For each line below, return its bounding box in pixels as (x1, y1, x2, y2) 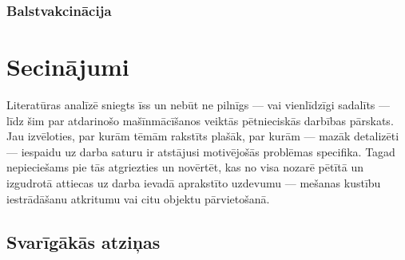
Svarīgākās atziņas (6, 229, 161, 254)
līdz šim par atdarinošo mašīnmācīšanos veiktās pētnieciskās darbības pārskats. (6, 112, 394, 128)
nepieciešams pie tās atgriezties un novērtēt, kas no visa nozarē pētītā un (6, 159, 363, 175)
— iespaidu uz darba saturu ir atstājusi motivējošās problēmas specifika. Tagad (6, 143, 395, 160)
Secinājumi (6, 50, 129, 83)
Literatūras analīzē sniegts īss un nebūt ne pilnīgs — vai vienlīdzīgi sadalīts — (6, 96, 391, 112)
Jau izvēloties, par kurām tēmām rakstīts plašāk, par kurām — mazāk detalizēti (6, 128, 399, 144)
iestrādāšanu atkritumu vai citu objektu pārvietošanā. (6, 190, 270, 207)
